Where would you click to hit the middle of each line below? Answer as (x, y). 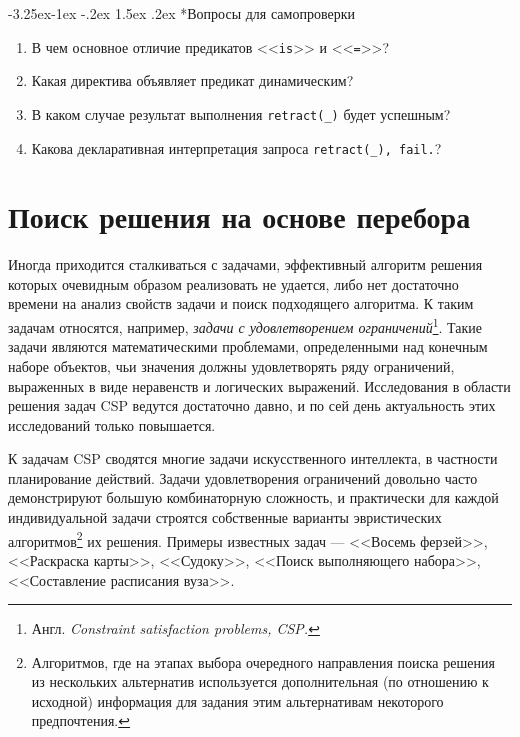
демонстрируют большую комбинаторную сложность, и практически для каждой (253, 497)
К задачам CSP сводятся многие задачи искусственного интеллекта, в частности (253, 458)
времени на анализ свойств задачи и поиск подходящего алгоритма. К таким (241, 303)
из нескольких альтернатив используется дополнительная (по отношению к (260, 681)
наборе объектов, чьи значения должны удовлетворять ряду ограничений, (231, 365)
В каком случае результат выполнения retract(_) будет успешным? (241, 113)
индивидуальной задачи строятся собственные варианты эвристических (225, 517)
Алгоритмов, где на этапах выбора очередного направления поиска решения (263, 661)
